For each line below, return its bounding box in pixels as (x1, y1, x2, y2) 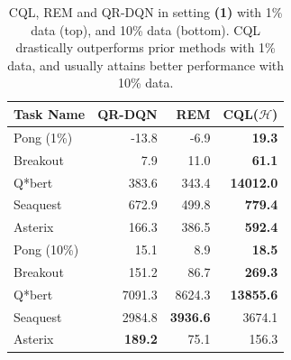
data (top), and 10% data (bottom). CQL (31, 20, 261, 39)
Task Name (14, 104, 86, 123)
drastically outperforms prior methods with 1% (15, 38, 276, 57)
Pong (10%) (14, 240, 79, 259)
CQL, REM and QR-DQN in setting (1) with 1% (8, 3, 283, 21)
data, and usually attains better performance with (7, 55, 285, 74)
